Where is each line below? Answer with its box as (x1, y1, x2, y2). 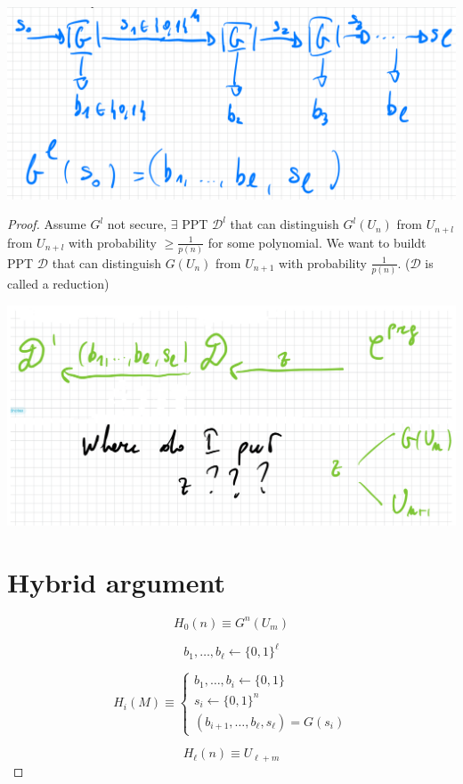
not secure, (107, 215, 167, 233)
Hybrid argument (7, 564, 225, 600)
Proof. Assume (7, 215, 86, 233)
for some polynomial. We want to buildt (207, 233, 426, 251)
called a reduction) (7, 274, 110, 293)
